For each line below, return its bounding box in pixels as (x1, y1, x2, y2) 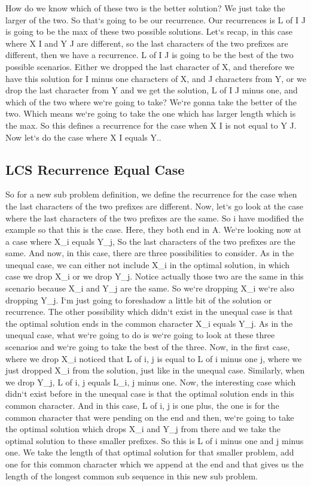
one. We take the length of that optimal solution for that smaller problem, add (5, 446, 294, 458)
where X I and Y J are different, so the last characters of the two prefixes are (5, 37, 288, 49)
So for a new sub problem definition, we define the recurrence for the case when (5, 188, 297, 201)
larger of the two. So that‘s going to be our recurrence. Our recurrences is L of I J (5, 13, 306, 26)
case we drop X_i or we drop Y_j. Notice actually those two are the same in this (5, 270, 304, 283)
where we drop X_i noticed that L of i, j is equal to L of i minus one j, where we (5, 352, 302, 364)
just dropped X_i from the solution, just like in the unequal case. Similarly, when (5, 364, 305, 376)
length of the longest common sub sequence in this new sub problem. (5, 469, 258, 482)
